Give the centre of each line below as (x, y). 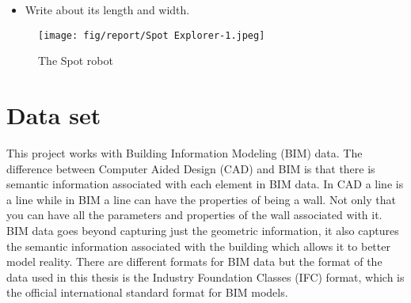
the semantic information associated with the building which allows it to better (198, 246)
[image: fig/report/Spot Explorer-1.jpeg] (152, 35)
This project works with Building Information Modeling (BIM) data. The (185, 152)
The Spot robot (76, 61)
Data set (54, 115)
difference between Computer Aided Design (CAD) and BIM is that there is (191, 168)
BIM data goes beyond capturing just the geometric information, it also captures (203, 230)
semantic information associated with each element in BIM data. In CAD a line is (205, 184)
